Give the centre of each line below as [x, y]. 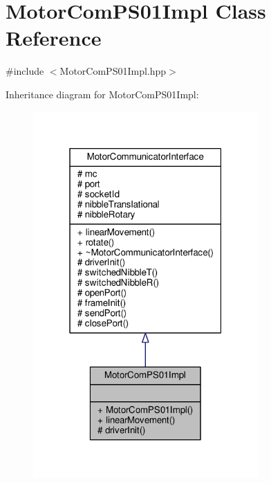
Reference [54, 38]
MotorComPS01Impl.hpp [113, 71]
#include [25, 71]
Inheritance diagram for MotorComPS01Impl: [102, 94]
